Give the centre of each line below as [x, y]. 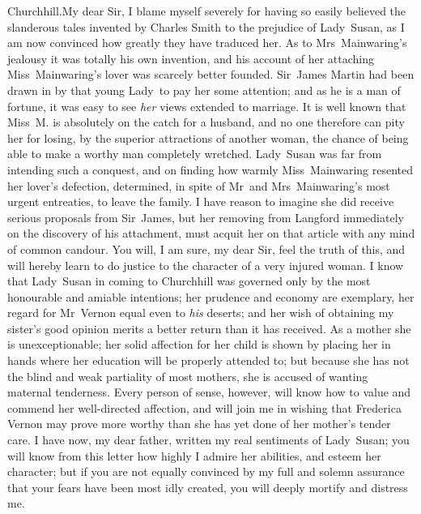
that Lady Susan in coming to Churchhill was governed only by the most [189, 281]
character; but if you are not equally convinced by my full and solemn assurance [206, 471]
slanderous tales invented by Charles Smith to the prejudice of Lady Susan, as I [206, 26]
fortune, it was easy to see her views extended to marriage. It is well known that [207, 106]
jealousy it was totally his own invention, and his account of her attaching [191, 58]
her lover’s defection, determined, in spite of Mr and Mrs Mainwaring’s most [199, 185]
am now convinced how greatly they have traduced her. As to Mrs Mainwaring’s [207, 43]
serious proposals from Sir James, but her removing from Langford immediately [206, 217]
